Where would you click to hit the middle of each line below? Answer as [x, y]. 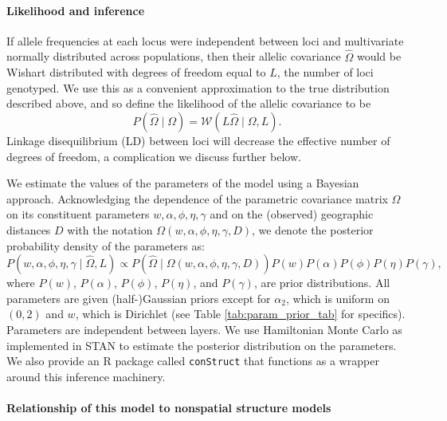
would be [379, 56]
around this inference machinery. [86, 376]
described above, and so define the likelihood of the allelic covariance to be [189, 103]
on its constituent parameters [78, 214]
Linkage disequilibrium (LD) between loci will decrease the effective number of [198, 140]
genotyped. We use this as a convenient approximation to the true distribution [198, 87]
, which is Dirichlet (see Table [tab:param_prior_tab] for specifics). [240, 314]
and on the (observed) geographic [292, 214]
